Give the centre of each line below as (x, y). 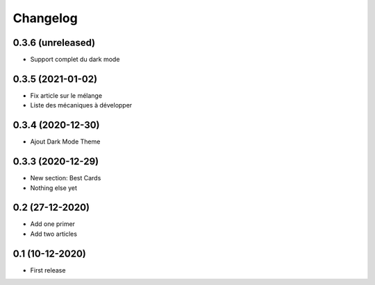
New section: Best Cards (66, 178)
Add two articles (54, 234)
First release (48, 270)
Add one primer (53, 224)
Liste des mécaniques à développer (81, 105)
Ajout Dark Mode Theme (65, 141)
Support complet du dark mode (75, 60)
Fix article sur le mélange (66, 95)
